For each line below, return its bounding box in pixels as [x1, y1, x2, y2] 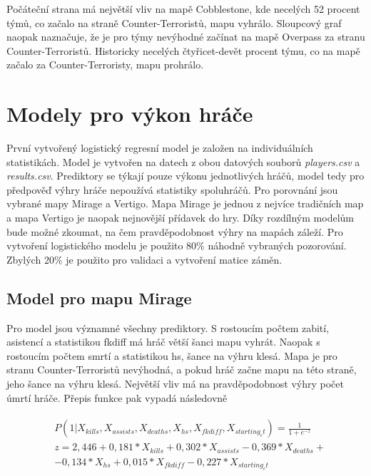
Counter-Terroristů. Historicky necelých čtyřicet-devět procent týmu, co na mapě [6, 43, 360, 58]
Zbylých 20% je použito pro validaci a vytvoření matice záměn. [6, 252, 283, 267]
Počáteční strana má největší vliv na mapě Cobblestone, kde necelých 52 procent [6, 1, 360, 16]
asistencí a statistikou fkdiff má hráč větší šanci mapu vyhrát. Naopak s [6, 334, 320, 349]
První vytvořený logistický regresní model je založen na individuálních [6, 140, 313, 155]
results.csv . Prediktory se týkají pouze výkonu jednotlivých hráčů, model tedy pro [6, 168, 365, 183]
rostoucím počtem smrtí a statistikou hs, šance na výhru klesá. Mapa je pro [6, 348, 337, 363]
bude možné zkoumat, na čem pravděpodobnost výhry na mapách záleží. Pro [6, 224, 343, 239]
